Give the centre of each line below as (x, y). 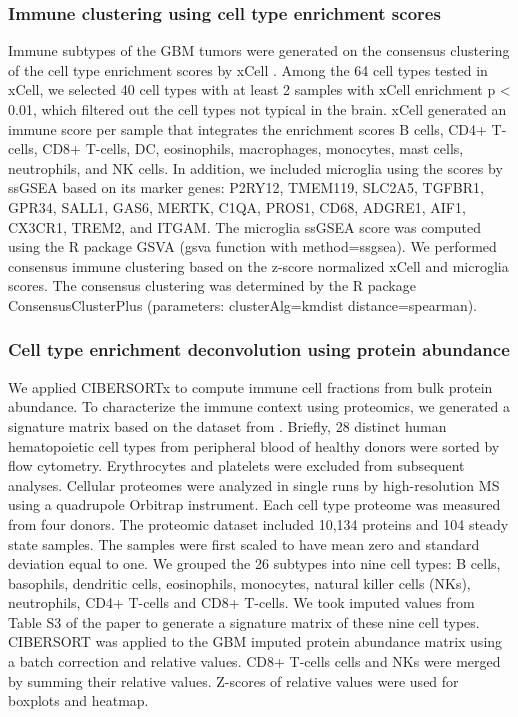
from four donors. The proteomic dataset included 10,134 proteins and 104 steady (258, 523)
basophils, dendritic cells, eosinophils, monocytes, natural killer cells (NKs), (239, 582)
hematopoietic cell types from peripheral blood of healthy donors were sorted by (254, 445)
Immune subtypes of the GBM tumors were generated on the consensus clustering (259, 50)
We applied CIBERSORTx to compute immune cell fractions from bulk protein (250, 386)
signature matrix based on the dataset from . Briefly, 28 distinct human (227, 425)
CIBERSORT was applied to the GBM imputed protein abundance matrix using (255, 641)
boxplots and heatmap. (78, 700)
